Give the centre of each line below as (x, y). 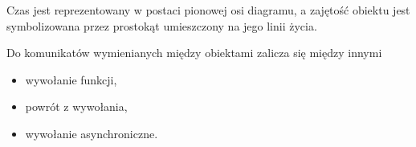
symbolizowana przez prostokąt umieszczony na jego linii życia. (162, 25)
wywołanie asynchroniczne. (92, 133)
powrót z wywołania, (76, 106)
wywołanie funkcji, (71, 79)
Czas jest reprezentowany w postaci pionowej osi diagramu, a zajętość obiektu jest (208, 10)
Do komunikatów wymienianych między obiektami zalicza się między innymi (194, 53)
